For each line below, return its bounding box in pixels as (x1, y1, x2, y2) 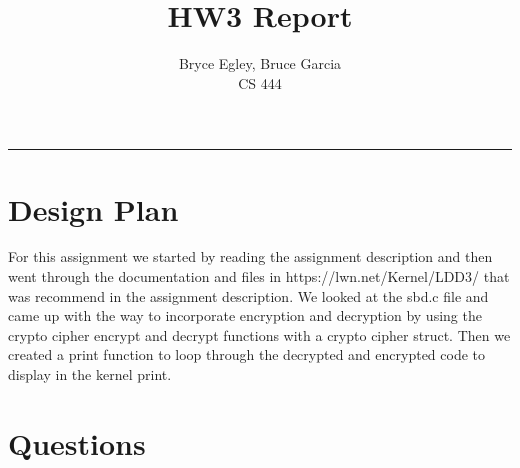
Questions (8, 422, 146, 463)
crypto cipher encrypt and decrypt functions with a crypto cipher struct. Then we (8, 324, 511, 345)
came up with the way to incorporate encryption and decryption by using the (8, 305, 482, 326)
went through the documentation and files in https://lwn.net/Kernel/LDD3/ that (8, 266, 510, 287)
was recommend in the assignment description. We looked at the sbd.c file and (8, 285, 489, 306)
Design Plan (8, 188, 179, 229)
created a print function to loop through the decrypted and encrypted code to (8, 344, 486, 365)
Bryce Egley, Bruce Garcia (178, 53, 342, 74)
